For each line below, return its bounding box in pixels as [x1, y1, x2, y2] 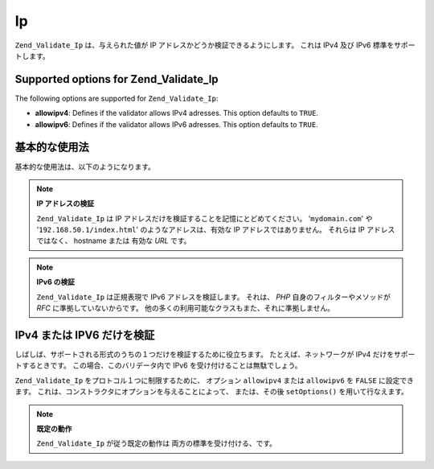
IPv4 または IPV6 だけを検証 [14, 328, 155, 342]
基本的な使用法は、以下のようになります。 [14, 162, 156, 171]
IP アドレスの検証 [36, 199, 95, 208]
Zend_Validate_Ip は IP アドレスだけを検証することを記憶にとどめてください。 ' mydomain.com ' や [36, 213, 373, 223]
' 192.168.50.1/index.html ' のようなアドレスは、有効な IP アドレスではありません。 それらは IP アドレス [36, 225, 395, 235]
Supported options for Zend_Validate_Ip [14, 72, 219, 86]
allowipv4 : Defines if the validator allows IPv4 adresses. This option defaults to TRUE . [35, 109, 319, 118]
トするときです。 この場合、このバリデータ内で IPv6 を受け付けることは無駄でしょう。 [14, 360, 302, 370]
